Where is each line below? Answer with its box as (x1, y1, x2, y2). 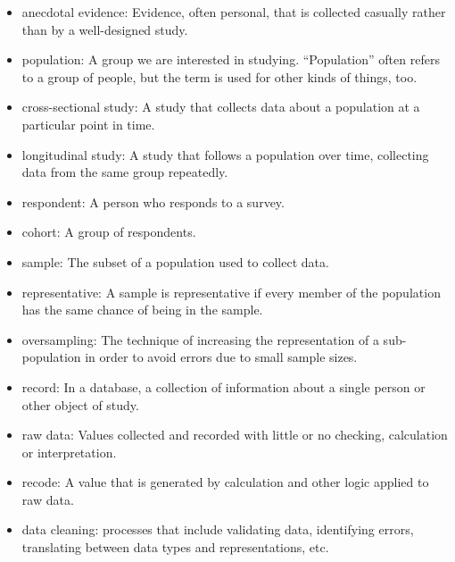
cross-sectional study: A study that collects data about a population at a (21, 97, 420, 116)
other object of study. (21, 395, 139, 414)
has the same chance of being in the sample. (21, 300, 263, 319)
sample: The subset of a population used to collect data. (21, 252, 329, 271)
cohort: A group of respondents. (21, 222, 196, 241)
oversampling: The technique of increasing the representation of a (21, 330, 379, 348)
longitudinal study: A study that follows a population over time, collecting (21, 145, 429, 164)
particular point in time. (21, 114, 155, 133)
